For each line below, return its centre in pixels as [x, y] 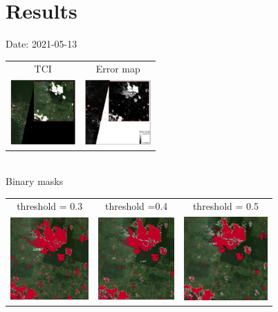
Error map [118, 69]
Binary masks [35, 181]
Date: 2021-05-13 [41, 44]
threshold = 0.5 [225, 206]
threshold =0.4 [136, 206]
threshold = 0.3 [50, 206]
